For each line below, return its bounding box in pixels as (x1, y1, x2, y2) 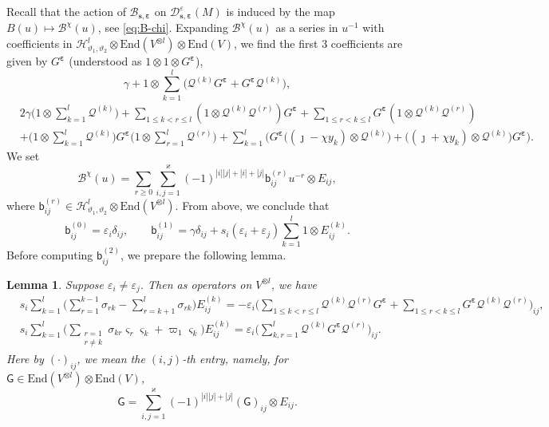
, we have (271, 275, 318, 292)
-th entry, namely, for (182, 350, 288, 367)
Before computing (6, 247, 93, 263)
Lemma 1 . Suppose (6, 275, 105, 292)
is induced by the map (226, 3, 335, 19)
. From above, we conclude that (175, 196, 330, 213)
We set (6, 148, 40, 164)
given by (6, 53, 48, 69)
